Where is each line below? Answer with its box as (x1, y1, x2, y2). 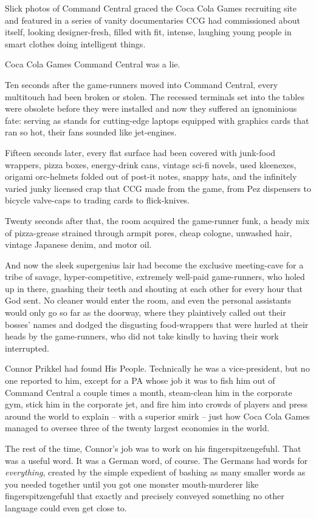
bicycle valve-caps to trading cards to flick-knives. (5, 194, 190, 206)
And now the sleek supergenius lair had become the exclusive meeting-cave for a (5, 258, 304, 271)
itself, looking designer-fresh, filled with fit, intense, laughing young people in (5, 26, 292, 38)
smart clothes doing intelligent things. (5, 37, 146, 50)
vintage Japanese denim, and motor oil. (5, 238, 152, 251)
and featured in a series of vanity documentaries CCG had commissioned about (5, 13, 300, 26)
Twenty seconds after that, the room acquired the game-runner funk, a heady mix (5, 214, 310, 227)
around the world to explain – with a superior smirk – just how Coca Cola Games (5, 409, 310, 422)
